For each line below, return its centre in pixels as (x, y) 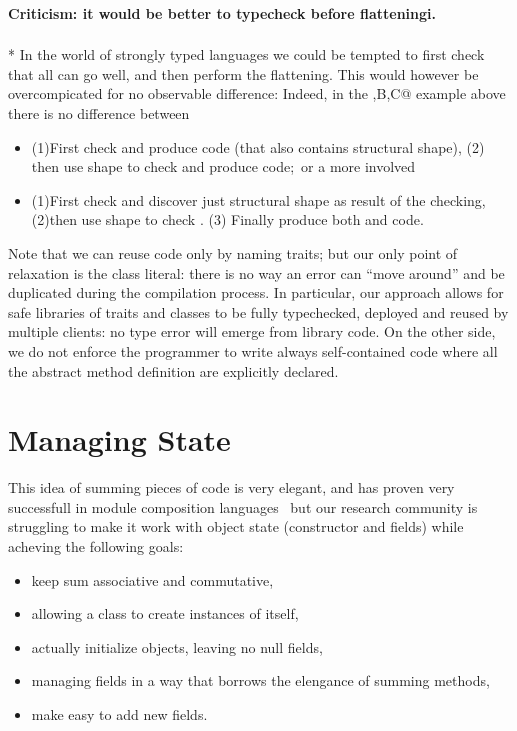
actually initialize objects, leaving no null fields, (177, 646)
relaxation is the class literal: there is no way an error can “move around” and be (256, 272)
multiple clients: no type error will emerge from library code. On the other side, (252, 331)
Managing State (119, 439)
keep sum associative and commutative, (152, 579)
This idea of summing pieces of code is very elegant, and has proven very (231, 487)
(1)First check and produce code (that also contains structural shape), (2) (258, 146)
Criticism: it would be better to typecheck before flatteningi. (222, 12)
